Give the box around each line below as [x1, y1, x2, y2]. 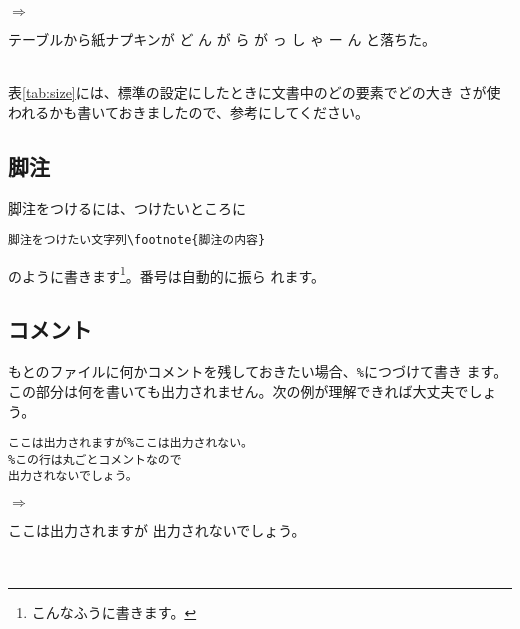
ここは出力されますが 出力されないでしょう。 [8, 520, 306, 541]
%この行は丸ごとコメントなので [8, 452, 182, 467]
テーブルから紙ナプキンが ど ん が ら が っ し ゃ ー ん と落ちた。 [8, 29, 437, 49]
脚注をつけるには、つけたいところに [8, 197, 246, 218]
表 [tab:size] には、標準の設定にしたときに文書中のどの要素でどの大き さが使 [8, 82, 501, 103]
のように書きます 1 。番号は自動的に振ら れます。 [8, 262, 326, 286]
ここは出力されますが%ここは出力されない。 [8, 436, 253, 451]
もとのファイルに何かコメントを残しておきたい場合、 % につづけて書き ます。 [8, 361, 508, 382]
